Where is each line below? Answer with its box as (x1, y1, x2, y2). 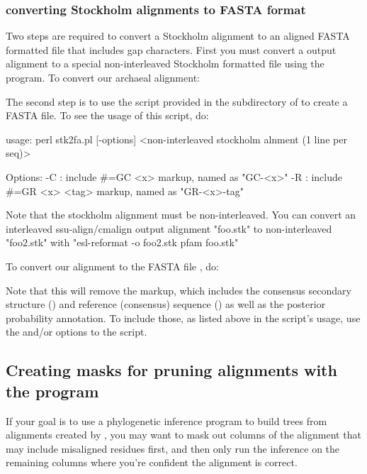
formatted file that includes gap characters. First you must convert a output (6, 42, 337, 57)
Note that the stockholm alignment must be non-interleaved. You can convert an (6, 207, 356, 222)
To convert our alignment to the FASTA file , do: (6, 258, 219, 273)
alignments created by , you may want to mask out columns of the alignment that (6, 427, 361, 442)
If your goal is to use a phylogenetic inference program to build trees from (6, 413, 327, 428)
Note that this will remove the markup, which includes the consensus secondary (6, 282, 351, 297)
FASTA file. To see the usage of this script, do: (6, 108, 209, 123)
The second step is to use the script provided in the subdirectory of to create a (6, 94, 348, 109)
